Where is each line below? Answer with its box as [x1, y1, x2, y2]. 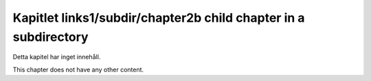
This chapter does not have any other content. [12, 65, 144, 74]
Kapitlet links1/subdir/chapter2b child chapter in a [12, 10, 305, 25]
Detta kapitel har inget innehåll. [12, 53, 101, 61]
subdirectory [12, 29, 89, 44]
